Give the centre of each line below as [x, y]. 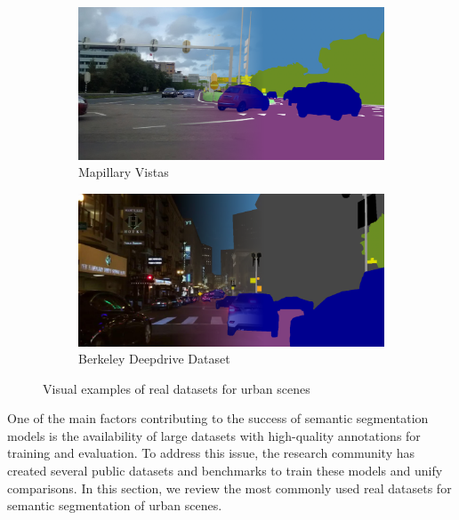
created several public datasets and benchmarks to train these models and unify [225, 471]
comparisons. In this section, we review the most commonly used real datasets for [229, 488]
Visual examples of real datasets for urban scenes [177, 388]
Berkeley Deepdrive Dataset [154, 359]
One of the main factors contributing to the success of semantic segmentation [218, 418]
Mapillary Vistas [124, 172]
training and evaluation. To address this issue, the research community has [211, 453]
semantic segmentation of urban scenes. [115, 505]
